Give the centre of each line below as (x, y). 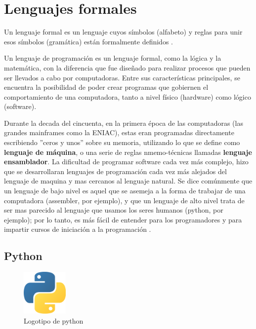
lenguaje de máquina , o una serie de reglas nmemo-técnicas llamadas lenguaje (128, 152)
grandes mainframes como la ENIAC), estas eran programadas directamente (119, 132)
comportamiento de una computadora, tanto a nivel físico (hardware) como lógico (128, 96)
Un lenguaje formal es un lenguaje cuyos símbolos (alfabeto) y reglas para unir (123, 32)
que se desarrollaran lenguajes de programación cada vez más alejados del (115, 171)
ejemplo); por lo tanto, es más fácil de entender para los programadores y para (123, 219)
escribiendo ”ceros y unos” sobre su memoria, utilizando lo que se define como (122, 142)
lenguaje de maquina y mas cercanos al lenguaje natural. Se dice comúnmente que (128, 181)
